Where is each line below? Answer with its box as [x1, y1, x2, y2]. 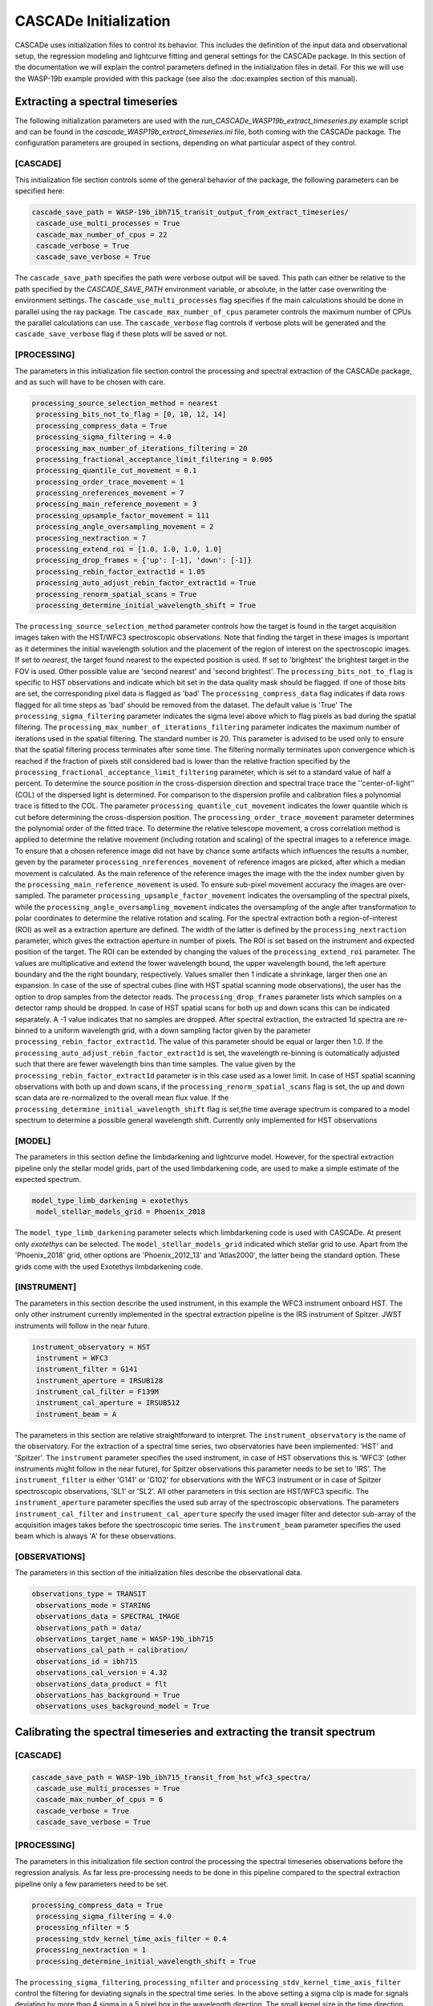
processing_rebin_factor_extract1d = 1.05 [36, 566, 206, 576]
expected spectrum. [14, 1175, 82, 1184]
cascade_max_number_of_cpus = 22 [36, 229, 168, 239]
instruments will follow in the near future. [14, 1321, 150, 1330]
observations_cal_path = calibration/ [36, 1646, 188, 1655]
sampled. [14, 891, 46, 900]
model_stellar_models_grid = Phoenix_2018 [36, 1208, 206, 1216]
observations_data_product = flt [36, 1679, 168, 1688]
